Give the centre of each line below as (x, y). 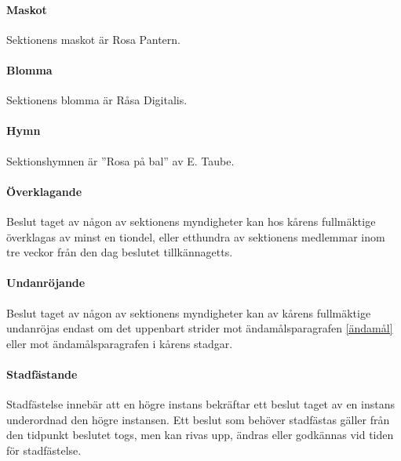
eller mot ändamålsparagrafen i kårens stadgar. (120, 343)
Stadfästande (42, 374)
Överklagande (44, 191)
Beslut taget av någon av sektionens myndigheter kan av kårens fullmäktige (189, 312)
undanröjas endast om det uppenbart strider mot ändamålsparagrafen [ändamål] (200, 328)
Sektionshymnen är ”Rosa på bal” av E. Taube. (120, 160)
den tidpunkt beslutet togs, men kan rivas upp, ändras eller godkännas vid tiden (200, 435)
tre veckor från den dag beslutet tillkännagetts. (120, 252)
